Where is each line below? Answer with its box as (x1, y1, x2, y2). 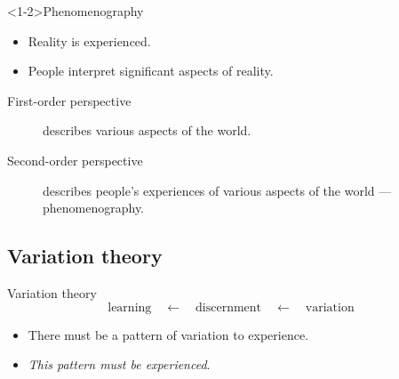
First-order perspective (7, 91, 132, 109)
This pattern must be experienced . (28, 355, 211, 374)
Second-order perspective (7, 150, 143, 169)
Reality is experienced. (28, 31, 151, 50)
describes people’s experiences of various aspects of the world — (43, 181, 392, 199)
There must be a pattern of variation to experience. (28, 325, 309, 343)
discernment (196, 301, 262, 314)
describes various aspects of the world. (43, 121, 251, 140)
